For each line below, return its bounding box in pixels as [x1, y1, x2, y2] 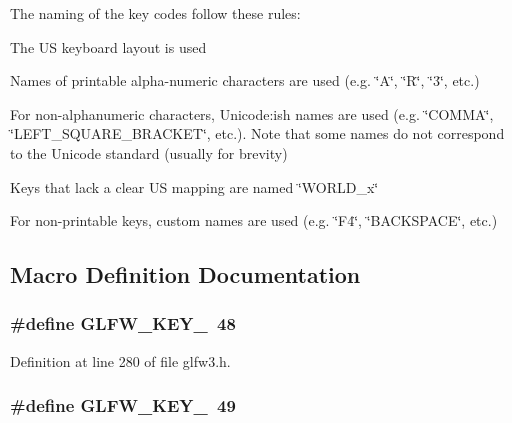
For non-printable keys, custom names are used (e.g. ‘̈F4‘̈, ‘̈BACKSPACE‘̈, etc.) [10, 210, 498, 231]
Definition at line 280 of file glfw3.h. [10, 350, 231, 371]
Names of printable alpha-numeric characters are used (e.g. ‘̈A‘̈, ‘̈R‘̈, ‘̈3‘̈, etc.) [10, 70, 480, 91]
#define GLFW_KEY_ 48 [10, 311, 236, 336]
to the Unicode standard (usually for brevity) [10, 142, 288, 163]
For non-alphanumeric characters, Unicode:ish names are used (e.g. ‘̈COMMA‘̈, [10, 103, 494, 124]
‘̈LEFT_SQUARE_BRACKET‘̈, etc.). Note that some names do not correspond [10, 123, 505, 144]
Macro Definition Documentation [10, 259, 361, 290]
